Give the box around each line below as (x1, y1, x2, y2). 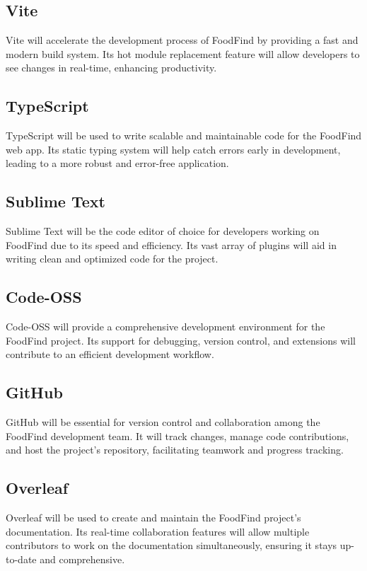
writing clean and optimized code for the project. (6, 251, 219, 266)
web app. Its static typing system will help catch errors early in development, (6, 142, 341, 156)
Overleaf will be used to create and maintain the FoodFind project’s (6, 510, 301, 525)
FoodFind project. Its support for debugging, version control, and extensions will (6, 333, 356, 347)
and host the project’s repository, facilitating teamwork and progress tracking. (6, 442, 344, 457)
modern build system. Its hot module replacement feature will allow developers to (6, 46, 360, 61)
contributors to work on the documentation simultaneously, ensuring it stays (6, 538, 337, 553)
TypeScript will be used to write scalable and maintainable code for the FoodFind (6, 128, 362, 143)
